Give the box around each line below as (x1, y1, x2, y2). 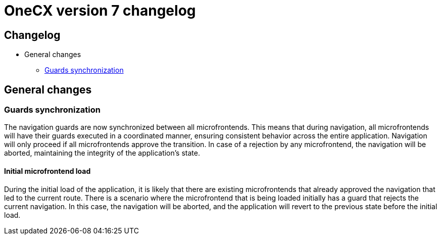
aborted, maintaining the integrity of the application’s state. (4, 149, 200, 158)
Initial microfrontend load (4, 167, 91, 175)
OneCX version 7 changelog (4, 2, 196, 19)
